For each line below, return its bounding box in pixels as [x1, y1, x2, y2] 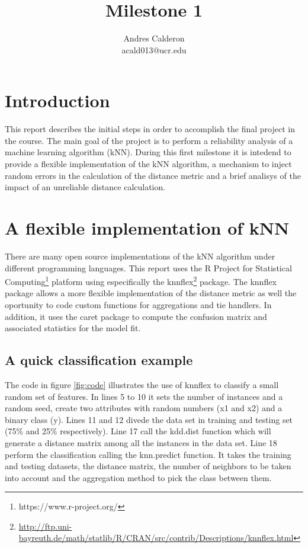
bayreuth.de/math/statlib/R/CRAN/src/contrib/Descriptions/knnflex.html [18, 531, 294, 544]
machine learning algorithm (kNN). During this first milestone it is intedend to [5, 146, 291, 158]
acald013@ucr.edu [121, 43, 187, 56]
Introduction [5, 88, 110, 113]
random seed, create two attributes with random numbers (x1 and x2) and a [5, 402, 283, 414]
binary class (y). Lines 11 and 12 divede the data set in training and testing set [5, 413, 293, 425]
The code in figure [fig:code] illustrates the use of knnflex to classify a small [5, 378, 279, 390]
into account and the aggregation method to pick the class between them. [5, 471, 272, 483]
